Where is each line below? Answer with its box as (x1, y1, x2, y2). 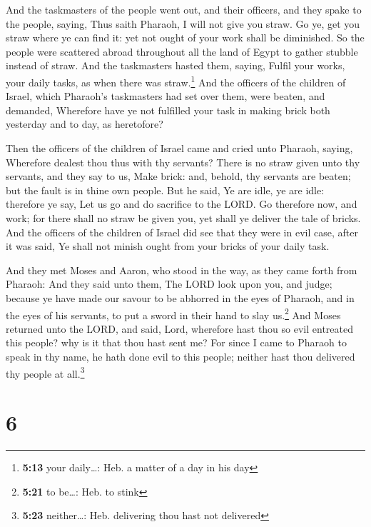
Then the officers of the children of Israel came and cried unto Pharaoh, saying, (6, 141, 353, 155)
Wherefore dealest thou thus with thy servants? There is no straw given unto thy (6, 154, 360, 169)
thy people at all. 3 (6, 363, 85, 381)
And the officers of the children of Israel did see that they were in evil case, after (6, 224, 358, 239)
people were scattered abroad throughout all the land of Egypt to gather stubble (6, 44, 358, 59)
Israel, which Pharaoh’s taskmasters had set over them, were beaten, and (6, 89, 325, 104)
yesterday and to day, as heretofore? (6, 116, 163, 131)
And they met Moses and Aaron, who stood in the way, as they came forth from (6, 262, 357, 277)
